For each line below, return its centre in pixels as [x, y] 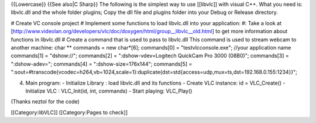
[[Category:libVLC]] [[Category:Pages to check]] [69, 112]
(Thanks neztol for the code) [45, 101]
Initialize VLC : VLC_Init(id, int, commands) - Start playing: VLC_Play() [109, 91]
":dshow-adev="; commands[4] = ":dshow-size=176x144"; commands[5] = [102, 64]
